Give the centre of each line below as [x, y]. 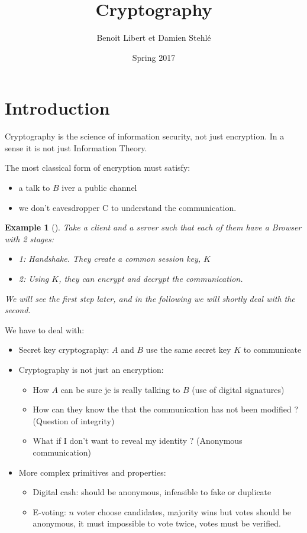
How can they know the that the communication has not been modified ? [166, 409]
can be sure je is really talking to [120, 389]
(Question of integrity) [74, 420]
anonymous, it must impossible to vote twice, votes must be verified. [157, 523]
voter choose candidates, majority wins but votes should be [184, 511]
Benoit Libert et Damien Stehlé [154, 38]
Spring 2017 [154, 57]
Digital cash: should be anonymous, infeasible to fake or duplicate [152, 492]
